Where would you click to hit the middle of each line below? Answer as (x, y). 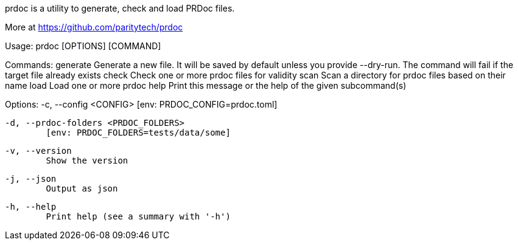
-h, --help (31, 207)
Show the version (87, 160)
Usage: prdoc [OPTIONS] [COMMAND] (83, 46)
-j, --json (31, 179)
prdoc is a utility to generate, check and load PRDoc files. (120, 8)
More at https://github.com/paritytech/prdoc (94, 27)
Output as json (82, 188)
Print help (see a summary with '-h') (138, 216)
